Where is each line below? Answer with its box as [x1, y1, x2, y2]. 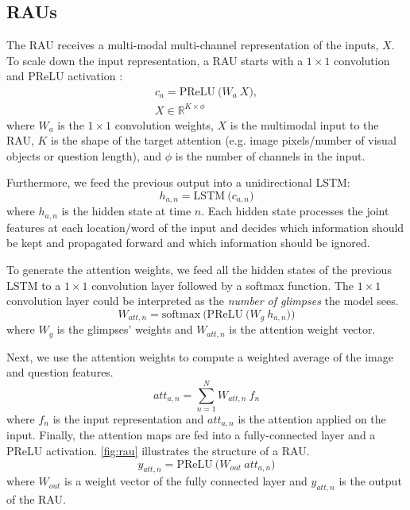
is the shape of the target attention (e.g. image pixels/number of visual [51, 132, 396, 149]
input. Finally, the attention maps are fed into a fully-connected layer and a [6, 427, 376, 443]
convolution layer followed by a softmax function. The [91, 276, 354, 293]
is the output [338, 473, 402, 489]
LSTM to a [6, 276, 61, 293]
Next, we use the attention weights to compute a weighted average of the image [6, 348, 393, 365]
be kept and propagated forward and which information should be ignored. [6, 234, 370, 251]
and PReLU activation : [6, 68, 123, 84]
